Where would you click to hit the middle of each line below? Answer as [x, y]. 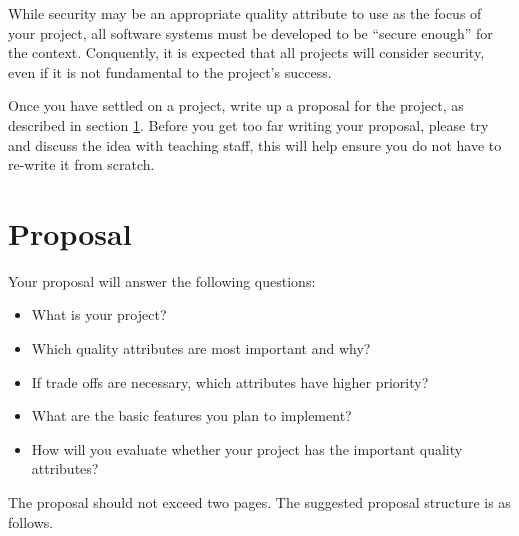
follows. [31, 521]
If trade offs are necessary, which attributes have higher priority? [230, 381]
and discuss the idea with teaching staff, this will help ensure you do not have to [255, 144]
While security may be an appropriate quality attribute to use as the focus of [245, 13]
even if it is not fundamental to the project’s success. [170, 71]
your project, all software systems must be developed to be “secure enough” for [250, 32]
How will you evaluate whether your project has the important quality [247, 448]
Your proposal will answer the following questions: [162, 280]
